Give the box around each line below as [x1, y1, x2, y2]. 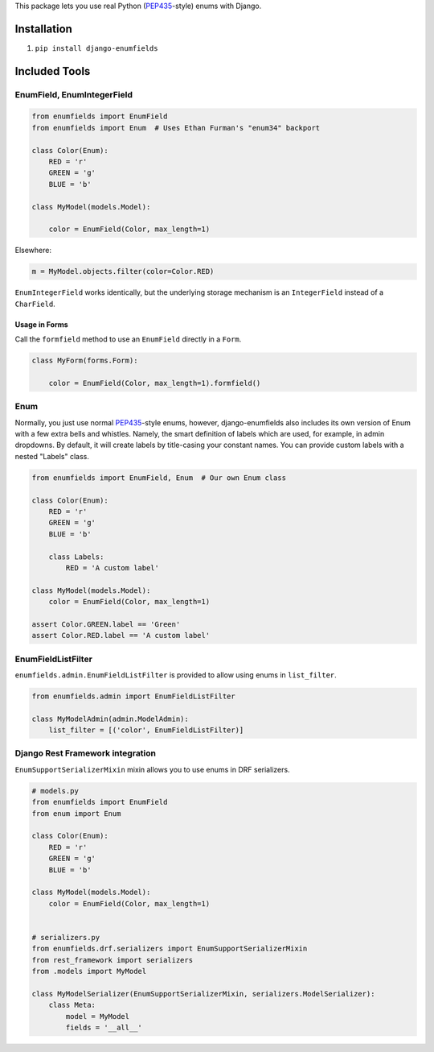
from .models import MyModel [31, 967, 147, 976]
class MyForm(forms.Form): [31, 356, 138, 366]
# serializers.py [31, 933, 100, 942]
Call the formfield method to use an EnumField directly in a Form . [14, 334, 242, 344]
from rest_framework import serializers [31, 955, 193, 964]
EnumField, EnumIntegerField [14, 89, 133, 100]
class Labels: [48, 552, 104, 561]
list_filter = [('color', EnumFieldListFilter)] [48, 726, 244, 735]
